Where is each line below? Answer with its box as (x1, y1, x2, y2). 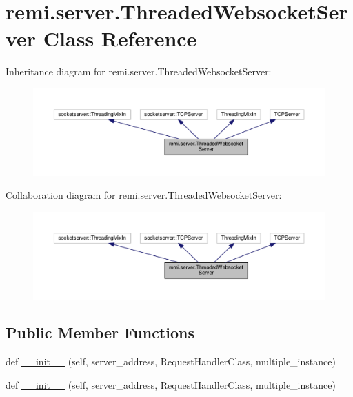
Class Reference (43, 24, 197, 52)
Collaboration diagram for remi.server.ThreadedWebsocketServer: (6, 188, 282, 202)
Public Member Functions (6, 322, 194, 343)
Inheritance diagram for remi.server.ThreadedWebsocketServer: (6, 64, 272, 79)
